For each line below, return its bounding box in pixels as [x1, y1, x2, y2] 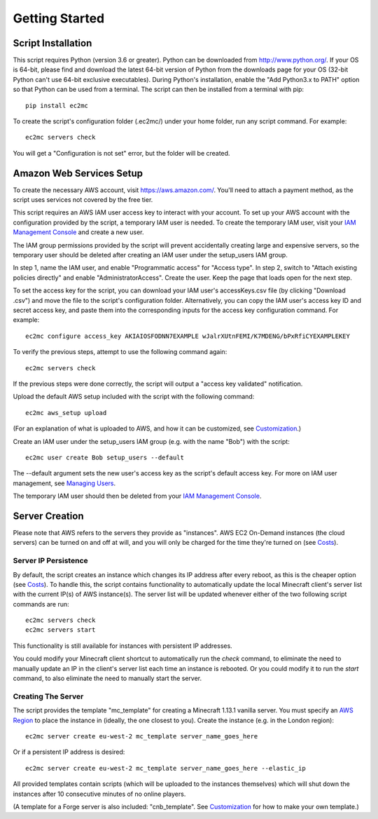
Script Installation [13, 37, 92, 49]
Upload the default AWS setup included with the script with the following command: [13, 393, 255, 401]
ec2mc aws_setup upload [25, 409, 107, 417]
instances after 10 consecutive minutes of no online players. [13, 790, 186, 798]
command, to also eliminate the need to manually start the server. [13, 674, 202, 683]
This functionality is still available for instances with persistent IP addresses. [13, 642, 232, 650]
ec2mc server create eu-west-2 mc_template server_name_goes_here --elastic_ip [25, 764, 306, 772]
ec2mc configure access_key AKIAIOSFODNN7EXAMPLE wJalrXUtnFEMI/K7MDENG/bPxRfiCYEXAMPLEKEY [25, 332, 350, 340]
